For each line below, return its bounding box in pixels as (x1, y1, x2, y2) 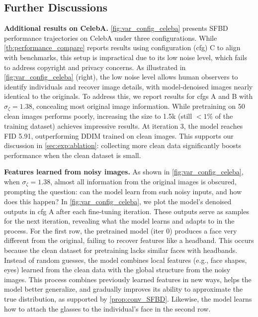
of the (215, 111, 233, 121)
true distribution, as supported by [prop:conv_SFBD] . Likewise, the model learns (4, 293, 252, 304)
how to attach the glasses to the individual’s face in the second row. (4, 303, 211, 314)
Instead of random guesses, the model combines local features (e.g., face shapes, (4, 254, 247, 265)
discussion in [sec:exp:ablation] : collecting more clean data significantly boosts (4, 140, 241, 151)
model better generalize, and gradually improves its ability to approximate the (4, 284, 243, 294)
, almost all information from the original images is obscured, (50, 176, 237, 186)
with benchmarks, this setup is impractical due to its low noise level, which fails (4, 52, 248, 62)
